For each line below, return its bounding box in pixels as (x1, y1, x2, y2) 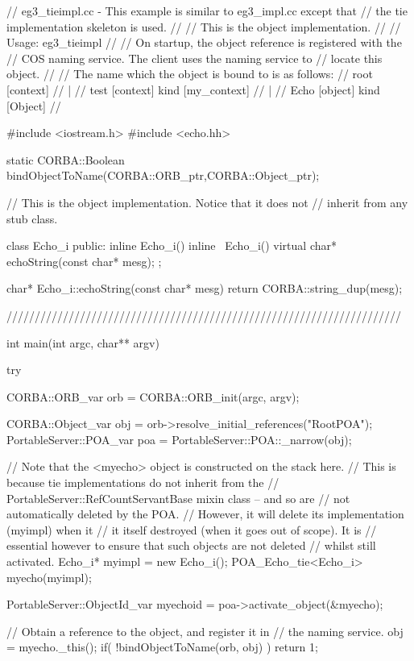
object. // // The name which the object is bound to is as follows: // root (6, 65, 373, 82)
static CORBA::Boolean (6, 151, 125, 168)
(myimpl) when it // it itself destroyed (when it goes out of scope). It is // (6, 521, 377, 538)
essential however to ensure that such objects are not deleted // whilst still (6, 537, 376, 554)
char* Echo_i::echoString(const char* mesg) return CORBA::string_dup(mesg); (6, 280, 403, 297)
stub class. (6, 210, 58, 227)
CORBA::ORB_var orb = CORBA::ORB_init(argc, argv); (6, 388, 300, 405)
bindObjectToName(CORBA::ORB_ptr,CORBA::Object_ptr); (6, 167, 320, 184)
